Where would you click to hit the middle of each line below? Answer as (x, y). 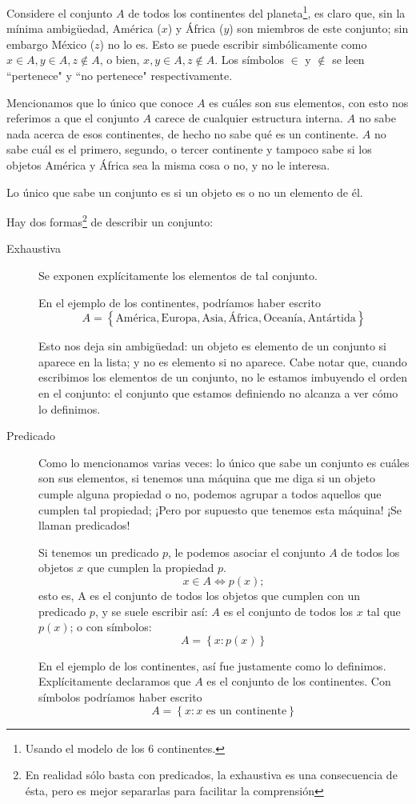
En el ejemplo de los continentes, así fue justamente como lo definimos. (212, 665)
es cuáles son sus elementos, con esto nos (309, 102)
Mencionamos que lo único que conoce (100, 102)
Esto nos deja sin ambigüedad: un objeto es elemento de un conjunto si (212, 346)
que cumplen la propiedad (150, 568)
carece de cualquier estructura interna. (249, 118)
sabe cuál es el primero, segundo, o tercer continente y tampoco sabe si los (189, 149)
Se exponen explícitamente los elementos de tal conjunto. (178, 276)
